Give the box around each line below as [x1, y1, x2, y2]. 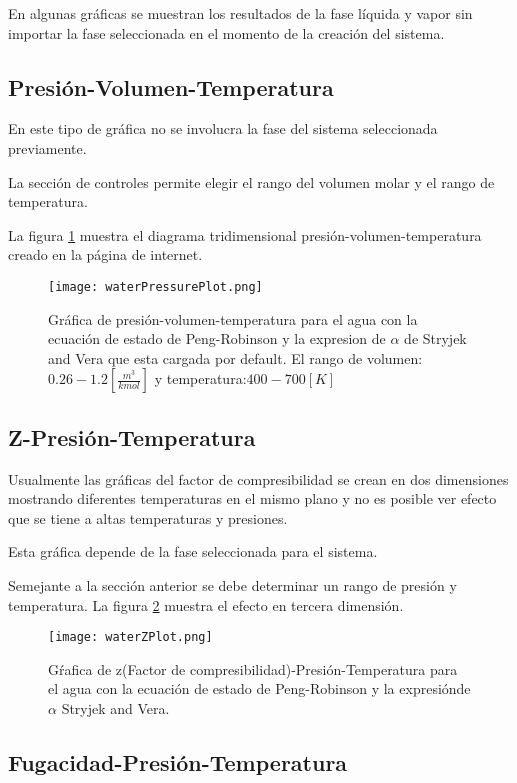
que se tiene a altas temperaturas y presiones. [8, 507, 288, 528]
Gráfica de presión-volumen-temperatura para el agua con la [48, 308, 418, 329]
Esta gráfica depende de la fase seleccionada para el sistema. [8, 541, 378, 562]
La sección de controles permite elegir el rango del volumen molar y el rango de [8, 171, 495, 192]
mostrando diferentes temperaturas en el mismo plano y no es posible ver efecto [8, 488, 497, 509]
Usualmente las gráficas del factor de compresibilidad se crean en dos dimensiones [8, 468, 509, 489]
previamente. [8, 137, 87, 158]
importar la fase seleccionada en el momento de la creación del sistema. [8, 22, 445, 43]
